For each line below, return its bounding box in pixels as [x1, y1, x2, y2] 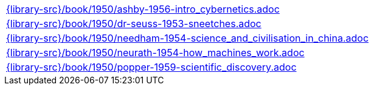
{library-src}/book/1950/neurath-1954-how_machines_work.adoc [6, 47, 305, 59]
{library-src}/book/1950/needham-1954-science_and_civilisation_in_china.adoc [6, 32, 369, 44]
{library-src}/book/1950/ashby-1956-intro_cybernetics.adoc [6, 3, 280, 15]
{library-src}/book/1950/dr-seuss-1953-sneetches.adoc [6, 18, 261, 30]
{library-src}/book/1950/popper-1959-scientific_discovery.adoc [6, 61, 297, 73]
